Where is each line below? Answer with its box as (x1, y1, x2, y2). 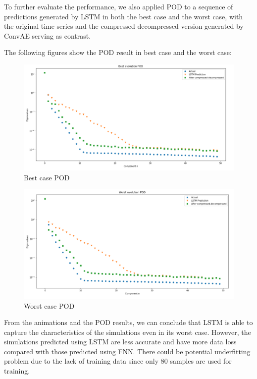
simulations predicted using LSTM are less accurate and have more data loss (4, 336, 237, 347)
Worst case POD (24, 300, 75, 311)
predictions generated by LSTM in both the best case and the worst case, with (4, 11, 243, 21)
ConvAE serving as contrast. (4, 30, 91, 41)
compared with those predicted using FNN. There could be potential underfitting (4, 346, 251, 356)
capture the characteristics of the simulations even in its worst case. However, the (4, 326, 251, 337)
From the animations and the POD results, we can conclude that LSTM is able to (4, 317, 253, 327)
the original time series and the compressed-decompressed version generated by (4, 21, 244, 31)
